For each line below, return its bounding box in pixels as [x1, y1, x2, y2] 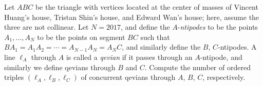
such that [140, 31, 170, 42]
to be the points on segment [37, 31, 125, 42]
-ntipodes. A [218, 41, 257, 52]
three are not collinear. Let [4, 21, 89, 32]
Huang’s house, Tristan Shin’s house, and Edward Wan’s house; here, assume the [4, 11, 259, 22]
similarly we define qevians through [4, 61, 116, 72]
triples [4, 72, 24, 82]
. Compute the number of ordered [144, 61, 251, 72]
